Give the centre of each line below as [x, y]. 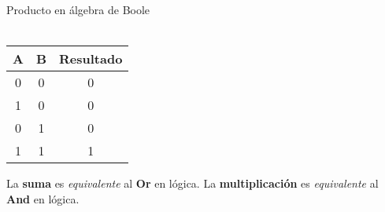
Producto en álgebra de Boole [78, 9]
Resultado [91, 59]
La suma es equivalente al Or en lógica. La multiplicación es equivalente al [192, 183]
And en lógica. [43, 198]
